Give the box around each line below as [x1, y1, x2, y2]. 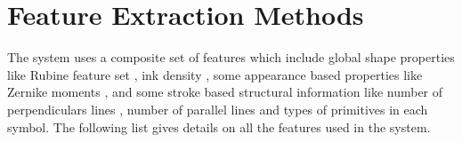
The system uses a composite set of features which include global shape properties [7, 48, 455, 67]
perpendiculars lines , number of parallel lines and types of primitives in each [7, 99, 428, 118]
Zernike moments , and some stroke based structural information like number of [7, 83, 443, 101]
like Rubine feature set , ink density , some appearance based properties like [7, 65, 423, 83]
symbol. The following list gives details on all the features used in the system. [7, 117, 431, 136]
